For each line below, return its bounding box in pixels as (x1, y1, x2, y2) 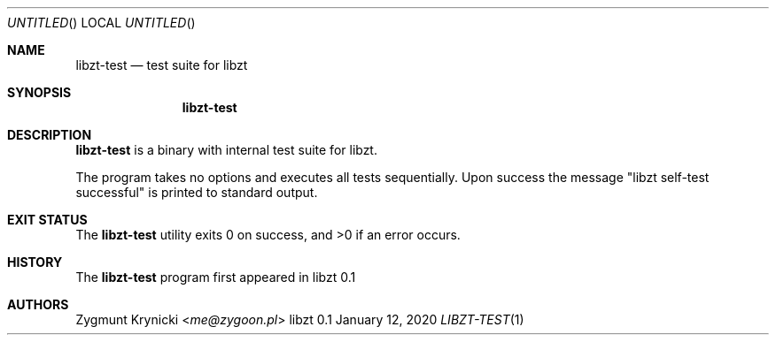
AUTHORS (7, 297, 69, 312)
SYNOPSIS (7, 85, 72, 100)
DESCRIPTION (7, 127, 92, 142)
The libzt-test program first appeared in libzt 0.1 (75, 270, 356, 285)
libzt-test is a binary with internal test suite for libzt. (75, 142, 377, 157)
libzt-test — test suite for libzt (75, 57, 248, 72)
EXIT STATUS (7, 212, 88, 227)
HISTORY (7, 255, 63, 270)
